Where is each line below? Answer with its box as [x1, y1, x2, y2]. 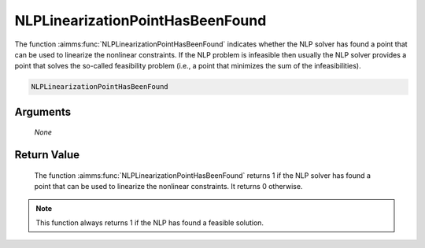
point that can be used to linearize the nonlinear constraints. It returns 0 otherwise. [34, 182, 303, 191]
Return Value [14, 148, 80, 161]
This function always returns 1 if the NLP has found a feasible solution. [35, 217, 264, 228]
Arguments [14, 105, 72, 118]
